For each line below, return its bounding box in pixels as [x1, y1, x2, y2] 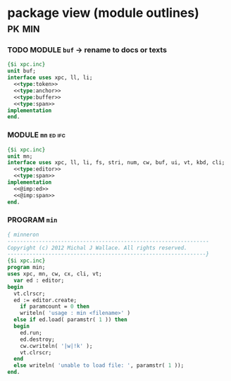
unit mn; [7, 153, 33, 160]
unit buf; [7, 68, 37, 75]
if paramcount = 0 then [20, 303, 90, 311]
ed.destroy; [20, 336, 55, 343]
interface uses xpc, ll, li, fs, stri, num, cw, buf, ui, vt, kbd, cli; [7, 159, 225, 166]
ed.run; [20, 329, 42, 336]
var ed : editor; [13, 277, 65, 284]
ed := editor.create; [13, 296, 77, 304]
